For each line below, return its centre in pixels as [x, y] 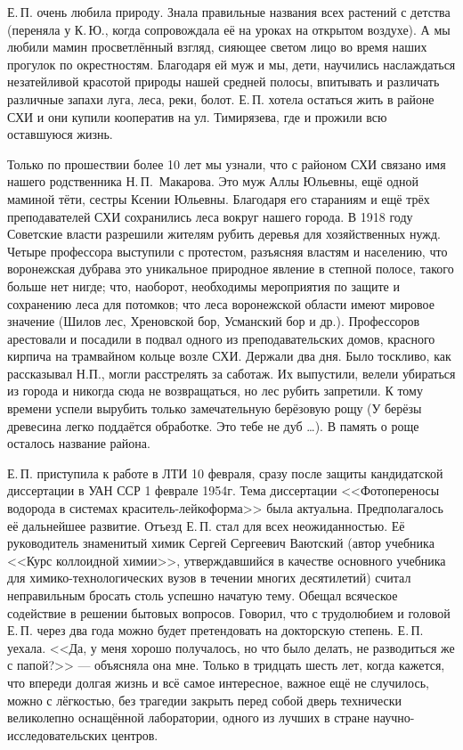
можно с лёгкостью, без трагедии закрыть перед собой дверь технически [204, 700]
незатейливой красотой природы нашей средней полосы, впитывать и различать [223, 82]
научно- [394, 717]
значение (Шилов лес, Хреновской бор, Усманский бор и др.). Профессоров [214, 321]
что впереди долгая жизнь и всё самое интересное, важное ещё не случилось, [218, 682]
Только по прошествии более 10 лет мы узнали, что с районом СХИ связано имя [227, 163]
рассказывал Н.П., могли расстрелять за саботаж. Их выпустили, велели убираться [231, 373]
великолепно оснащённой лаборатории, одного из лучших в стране [188, 717]
